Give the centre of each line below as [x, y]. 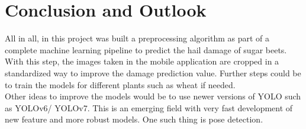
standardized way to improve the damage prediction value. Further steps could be [153, 72]
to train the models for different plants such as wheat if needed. [120, 84]
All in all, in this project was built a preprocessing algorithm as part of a [137, 38]
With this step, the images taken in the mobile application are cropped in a [142, 61]
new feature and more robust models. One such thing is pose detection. [134, 119]
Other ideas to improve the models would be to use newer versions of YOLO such [153, 96]
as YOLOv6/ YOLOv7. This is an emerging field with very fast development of [149, 107]
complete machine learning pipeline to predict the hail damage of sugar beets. [146, 49]
